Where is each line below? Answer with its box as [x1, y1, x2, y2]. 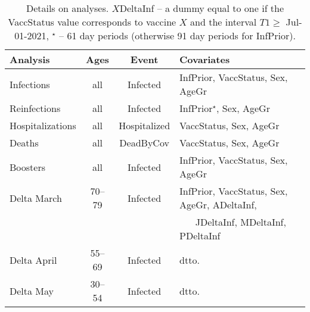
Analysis [10, 52, 50, 66]
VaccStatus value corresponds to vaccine [8, 15, 176, 29]
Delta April [10, 252, 57, 267]
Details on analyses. [26, 1, 109, 15]
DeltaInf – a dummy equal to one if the [119, 1, 284, 15]
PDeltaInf [179, 229, 221, 242]
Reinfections [10, 101, 61, 115]
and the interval [190, 15, 257, 29]
